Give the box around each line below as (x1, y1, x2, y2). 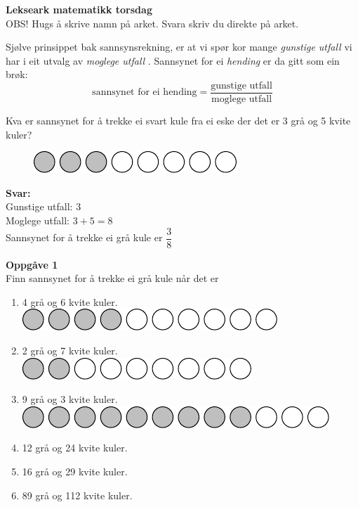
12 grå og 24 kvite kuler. (22, 440, 128, 455)
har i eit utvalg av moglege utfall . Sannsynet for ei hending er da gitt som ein (6, 53, 340, 68)
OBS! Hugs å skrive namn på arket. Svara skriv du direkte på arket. (6, 15, 299, 30)
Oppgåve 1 (6, 257, 58, 271)
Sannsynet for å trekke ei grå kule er (6, 230, 163, 245)
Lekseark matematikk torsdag (6, 2, 152, 16)
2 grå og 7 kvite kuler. (22, 343, 118, 358)
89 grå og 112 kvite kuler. (22, 487, 133, 502)
